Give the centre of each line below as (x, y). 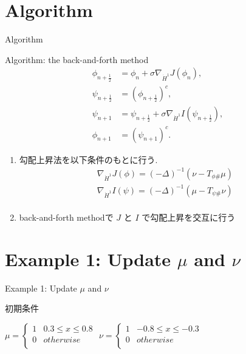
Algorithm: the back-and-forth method (77, 59)
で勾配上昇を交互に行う (189, 217)
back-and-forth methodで (66, 217)
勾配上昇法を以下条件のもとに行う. (88, 159)
